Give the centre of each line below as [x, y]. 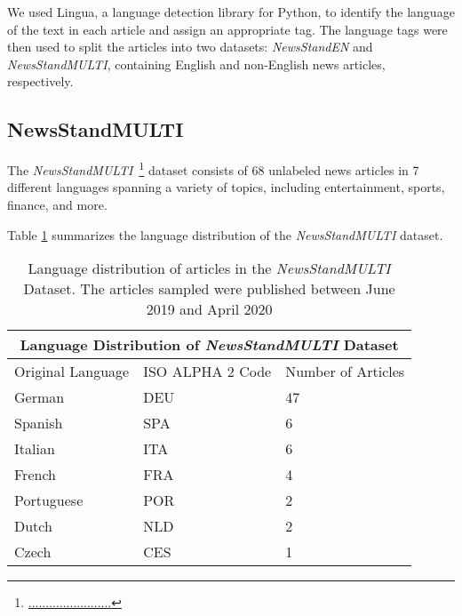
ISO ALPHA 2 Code [207, 372]
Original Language [72, 372]
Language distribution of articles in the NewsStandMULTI [209, 268]
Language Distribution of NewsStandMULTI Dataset [209, 345]
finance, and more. [57, 205]
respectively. [40, 81]
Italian [35, 449]
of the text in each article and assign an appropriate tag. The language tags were [227, 29]
